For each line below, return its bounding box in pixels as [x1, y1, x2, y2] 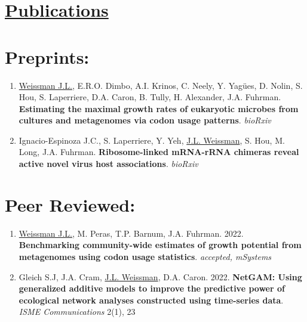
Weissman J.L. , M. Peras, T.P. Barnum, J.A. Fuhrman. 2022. [19, 227, 244, 239]
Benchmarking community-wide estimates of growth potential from [19, 239, 302, 251]
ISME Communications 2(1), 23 [19, 305, 136, 318]
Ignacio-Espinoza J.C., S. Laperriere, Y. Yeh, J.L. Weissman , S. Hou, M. [19, 134, 285, 146]
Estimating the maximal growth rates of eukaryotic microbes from [19, 102, 299, 114]
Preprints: [5, 44, 90, 69]
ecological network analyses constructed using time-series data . [19, 293, 284, 306]
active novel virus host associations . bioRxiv [19, 157, 198, 170]
